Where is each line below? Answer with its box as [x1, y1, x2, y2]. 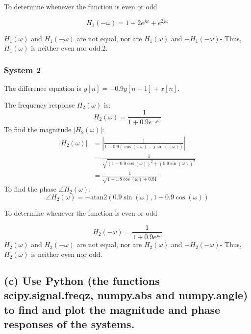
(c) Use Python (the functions [4, 273, 160, 288]
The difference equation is [4, 83, 81, 93]
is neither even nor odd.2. [31, 43, 108, 53]
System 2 [4, 63, 41, 76]
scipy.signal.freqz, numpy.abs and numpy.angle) [4, 287, 248, 303]
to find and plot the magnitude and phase [4, 302, 221, 317]
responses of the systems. [4, 316, 135, 332]
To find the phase [4, 184, 57, 194]
